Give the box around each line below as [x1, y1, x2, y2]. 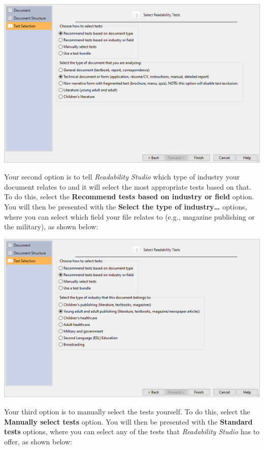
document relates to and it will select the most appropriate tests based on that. [4, 181, 251, 192]
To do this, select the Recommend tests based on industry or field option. [4, 191, 254, 202]
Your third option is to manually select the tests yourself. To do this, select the [4, 406, 250, 416]
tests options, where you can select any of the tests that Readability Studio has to [4, 426, 260, 437]
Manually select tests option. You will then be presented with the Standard [4, 416, 253, 427]
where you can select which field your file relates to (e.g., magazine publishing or [4, 211, 255, 222]
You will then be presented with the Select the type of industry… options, [4, 201, 247, 212]
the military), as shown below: [4, 221, 98, 232]
